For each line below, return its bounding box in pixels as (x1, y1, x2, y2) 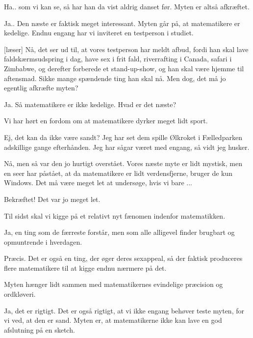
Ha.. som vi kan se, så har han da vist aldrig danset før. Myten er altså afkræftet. (4, 1, 250, 11)
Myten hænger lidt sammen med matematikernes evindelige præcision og (4, 279, 223, 289)
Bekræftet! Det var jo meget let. (4, 194, 101, 204)
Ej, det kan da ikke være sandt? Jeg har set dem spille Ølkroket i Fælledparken (4, 132, 242, 142)
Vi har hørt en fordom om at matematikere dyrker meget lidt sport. (4, 115, 208, 126)
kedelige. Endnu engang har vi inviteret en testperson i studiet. (4, 28, 194, 38)
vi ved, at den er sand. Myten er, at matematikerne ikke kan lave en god (4, 315, 222, 325)
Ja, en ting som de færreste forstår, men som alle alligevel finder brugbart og (4, 227, 235, 237)
